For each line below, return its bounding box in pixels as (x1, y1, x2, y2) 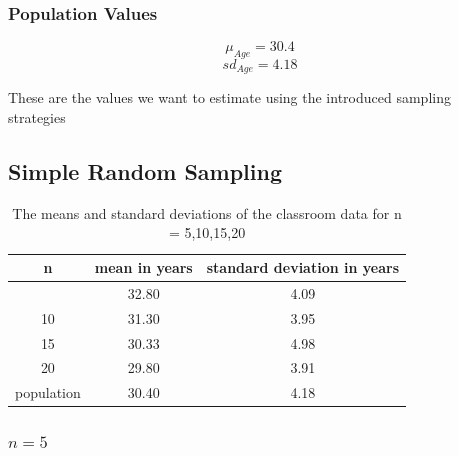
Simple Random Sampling (8, 156, 282, 187)
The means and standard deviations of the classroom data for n (12, 202, 402, 223)
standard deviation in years (206, 257, 400, 278)
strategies (8, 107, 66, 128)
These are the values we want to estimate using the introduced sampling (8, 87, 451, 108)
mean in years (94, 257, 193, 278)
